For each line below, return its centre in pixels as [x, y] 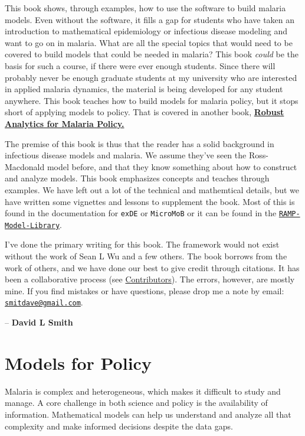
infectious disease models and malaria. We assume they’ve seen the [126, 155]
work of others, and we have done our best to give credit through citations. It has [152, 267]
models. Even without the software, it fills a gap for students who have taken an [150, 19]
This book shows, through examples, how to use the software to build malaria [145, 8]
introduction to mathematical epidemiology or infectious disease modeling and [146, 31]
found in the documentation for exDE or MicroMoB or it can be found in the [141, 213]
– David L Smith [39, 322]
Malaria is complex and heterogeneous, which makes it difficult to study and [143, 391]
